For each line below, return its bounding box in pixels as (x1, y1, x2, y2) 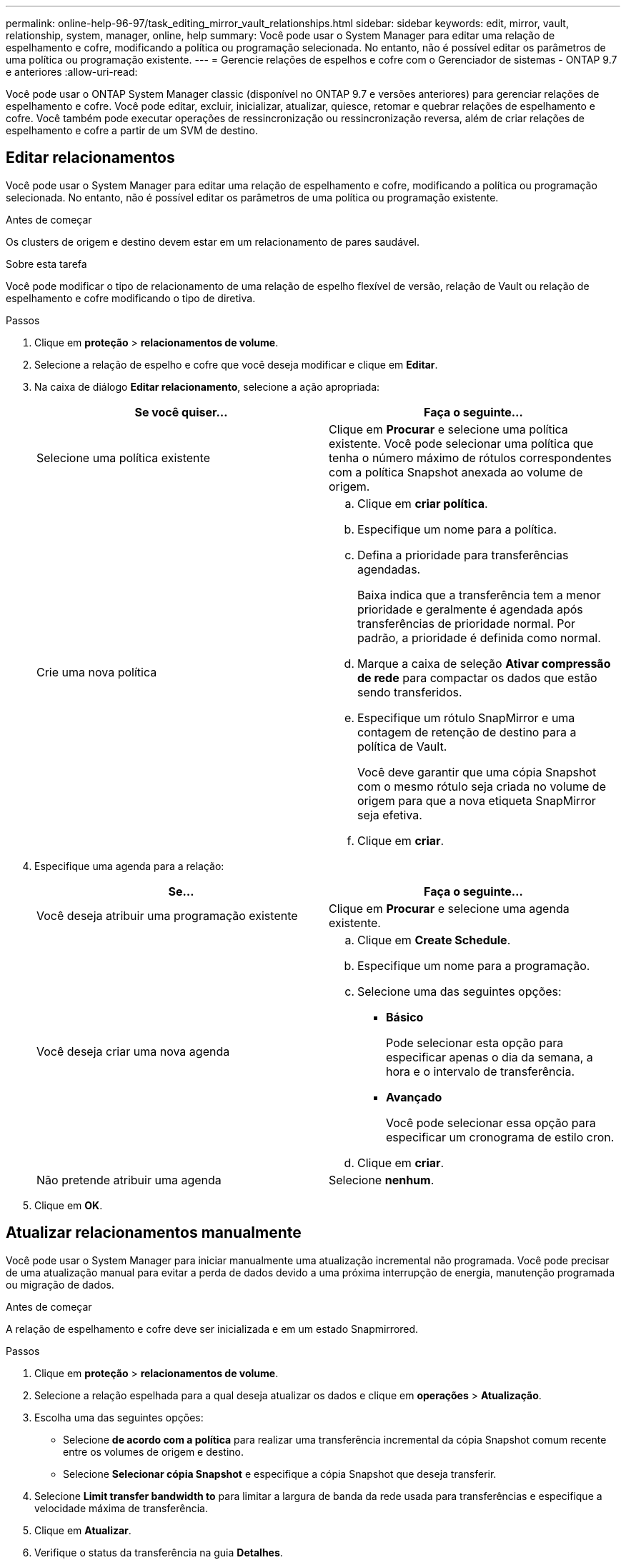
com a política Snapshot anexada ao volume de (329, 464, 583, 479)
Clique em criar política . (357, 496, 488, 511)
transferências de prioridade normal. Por (357, 616, 575, 631)
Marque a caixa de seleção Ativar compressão (357, 656, 611, 671)
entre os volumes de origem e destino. (63, 1445, 244, 1458)
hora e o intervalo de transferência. (386, 1064, 575, 1079)
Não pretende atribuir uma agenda (36, 1172, 222, 1187)
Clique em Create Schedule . (357, 932, 511, 947)
